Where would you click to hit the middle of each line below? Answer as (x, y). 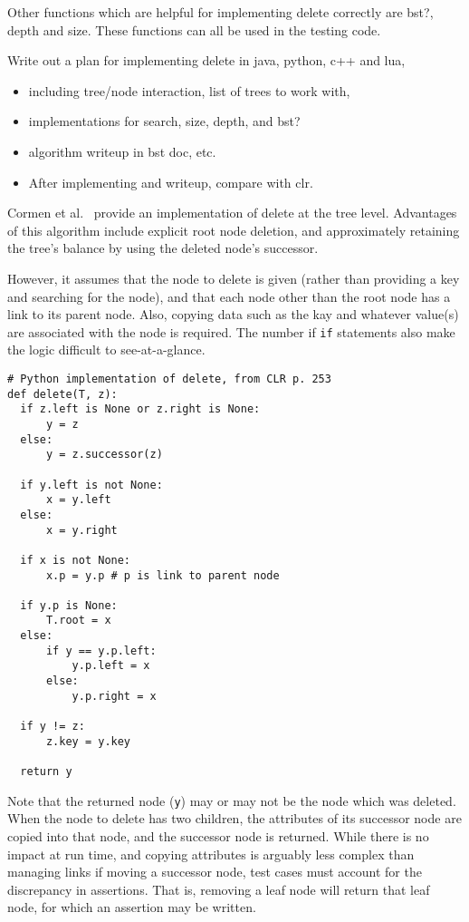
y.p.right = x (114, 696)
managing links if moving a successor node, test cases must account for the (215, 872)
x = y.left (78, 500)
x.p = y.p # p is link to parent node (163, 575)
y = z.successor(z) (104, 455)
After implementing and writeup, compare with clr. (171, 182)
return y (46, 772)
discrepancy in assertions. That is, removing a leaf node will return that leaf (219, 889)
